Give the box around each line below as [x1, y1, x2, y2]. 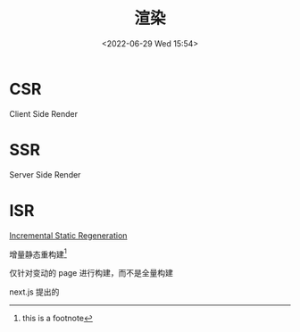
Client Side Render [9, 108, 79, 119]
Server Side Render [9, 169, 81, 179]
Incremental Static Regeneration [9, 229, 128, 241]
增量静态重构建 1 [9, 247, 67, 260]
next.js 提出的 [9, 286, 60, 297]
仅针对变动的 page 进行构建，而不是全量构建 [9, 268, 174, 278]
